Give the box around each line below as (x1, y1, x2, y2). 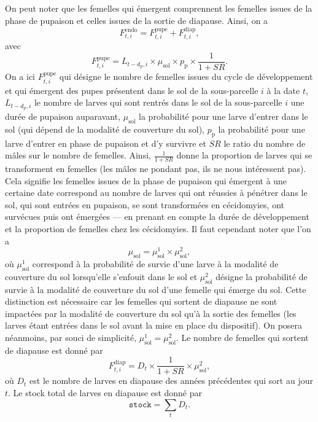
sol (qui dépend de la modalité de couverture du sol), (5, 122, 204, 135)
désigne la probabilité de (215, 270, 308, 283)
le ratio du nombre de (223, 136, 306, 149)
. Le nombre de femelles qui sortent (176, 330, 309, 343)
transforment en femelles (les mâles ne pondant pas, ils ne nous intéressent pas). (5, 162, 306, 174)
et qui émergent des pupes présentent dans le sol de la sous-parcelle (5, 84, 258, 96)
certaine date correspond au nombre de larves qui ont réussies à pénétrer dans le (5, 186, 308, 199)
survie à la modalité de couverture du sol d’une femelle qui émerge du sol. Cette (5, 283, 306, 295)
